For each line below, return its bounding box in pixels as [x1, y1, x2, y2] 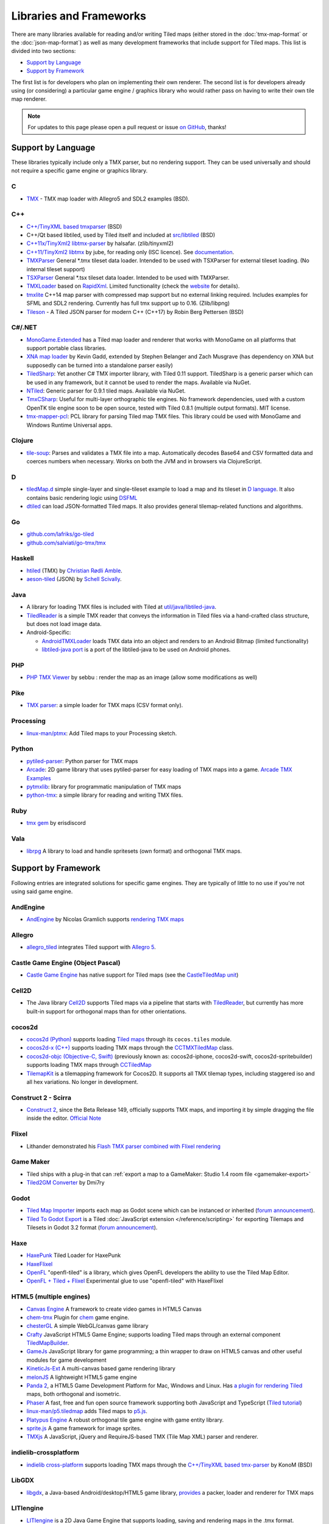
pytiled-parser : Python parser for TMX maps [26, 757, 138, 764]
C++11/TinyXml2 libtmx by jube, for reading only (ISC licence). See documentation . [26, 248, 235, 255]
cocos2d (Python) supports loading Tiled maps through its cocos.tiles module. [26, 1036, 232, 1042]
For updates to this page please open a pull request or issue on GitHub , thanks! [27, 124, 227, 131]
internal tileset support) [26, 265, 85, 272]
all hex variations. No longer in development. [26, 1078, 138, 1085]
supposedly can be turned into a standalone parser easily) [26, 361, 173, 369]
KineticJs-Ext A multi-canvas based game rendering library [26, 1365, 176, 1372]
